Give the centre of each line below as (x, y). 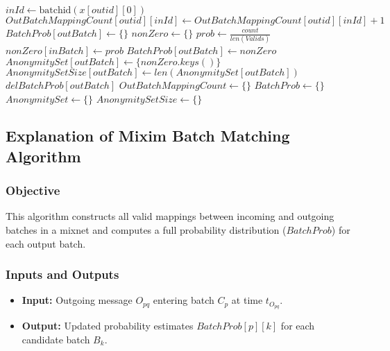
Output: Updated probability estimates (108, 326)
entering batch (184, 300)
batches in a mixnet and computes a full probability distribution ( (146, 230)
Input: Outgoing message (77, 300)
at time (247, 300)
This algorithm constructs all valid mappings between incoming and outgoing (170, 216)
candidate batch (56, 339)
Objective (33, 190)
